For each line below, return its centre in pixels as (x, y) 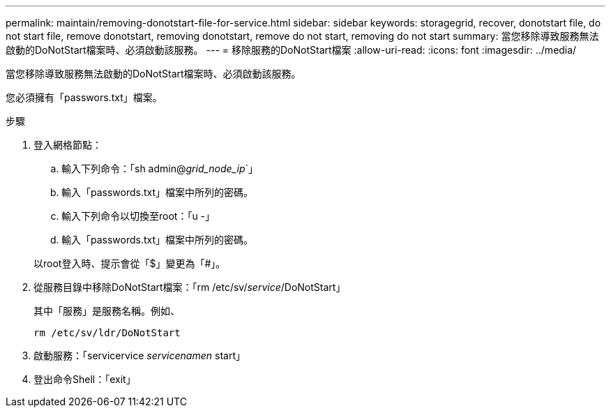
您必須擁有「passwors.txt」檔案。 (84, 97)
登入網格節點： (68, 145)
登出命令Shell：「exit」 (85, 379)
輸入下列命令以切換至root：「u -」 (138, 216)
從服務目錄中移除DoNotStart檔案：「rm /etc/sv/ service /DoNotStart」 (190, 287)
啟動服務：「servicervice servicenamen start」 (139, 355)
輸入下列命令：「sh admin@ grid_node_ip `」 (160, 168)
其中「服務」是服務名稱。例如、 (107, 311)
